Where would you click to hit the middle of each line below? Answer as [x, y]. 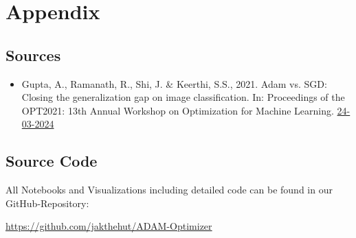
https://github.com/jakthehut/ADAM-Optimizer [109, 226]
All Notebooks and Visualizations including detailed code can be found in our [169, 190]
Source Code [52, 161]
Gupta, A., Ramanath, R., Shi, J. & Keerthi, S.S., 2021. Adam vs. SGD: [174, 83]
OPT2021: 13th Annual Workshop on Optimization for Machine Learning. [178, 110]
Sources [33, 55]
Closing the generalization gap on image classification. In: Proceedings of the [183, 97]
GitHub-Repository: [47, 203]
